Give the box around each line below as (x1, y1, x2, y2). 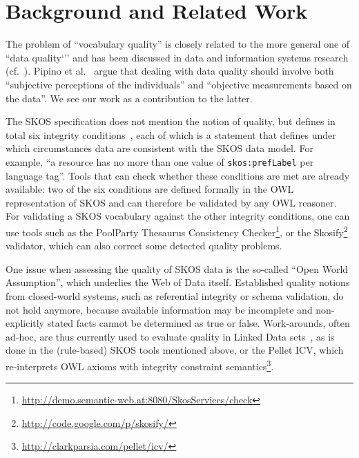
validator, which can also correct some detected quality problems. (6, 238, 282, 253)
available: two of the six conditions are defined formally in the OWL (6, 182, 294, 196)
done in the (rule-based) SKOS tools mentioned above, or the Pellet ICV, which (6, 343, 344, 357)
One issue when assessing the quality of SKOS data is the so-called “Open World (6, 261, 349, 276)
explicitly (6, 316, 45, 330)
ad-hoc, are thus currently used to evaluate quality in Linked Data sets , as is (6, 329, 335, 343)
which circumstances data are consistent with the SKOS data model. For (6, 141, 313, 155)
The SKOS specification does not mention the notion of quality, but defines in (6, 114, 336, 128)
